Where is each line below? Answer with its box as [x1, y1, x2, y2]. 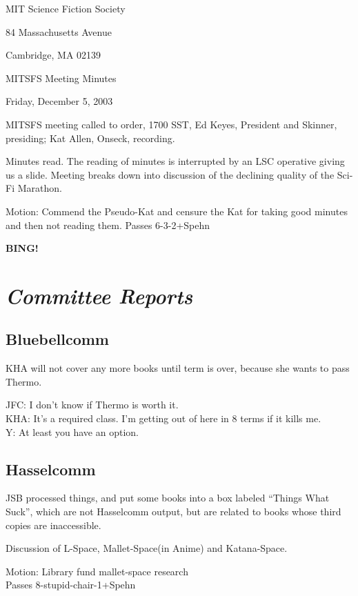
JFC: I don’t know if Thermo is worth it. [6, 397, 179, 412]
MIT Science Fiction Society [6, 1, 126, 15]
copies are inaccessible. [6, 517, 101, 532]
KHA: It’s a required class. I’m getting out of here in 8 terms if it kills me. [6, 411, 321, 426]
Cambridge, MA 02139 [6, 48, 101, 62]
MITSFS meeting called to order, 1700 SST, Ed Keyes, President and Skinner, [6, 117, 337, 131]
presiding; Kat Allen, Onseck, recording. [6, 130, 175, 145]
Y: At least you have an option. [6, 424, 139, 439]
